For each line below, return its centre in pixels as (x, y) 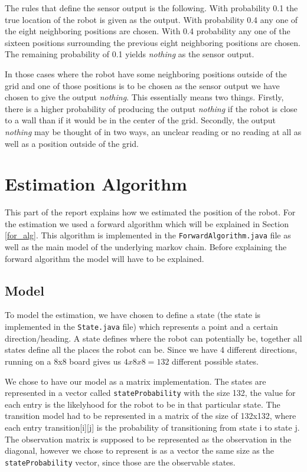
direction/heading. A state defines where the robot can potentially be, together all (153, 338)
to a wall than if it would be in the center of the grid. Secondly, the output (141, 120)
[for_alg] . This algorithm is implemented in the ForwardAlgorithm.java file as (148, 235)
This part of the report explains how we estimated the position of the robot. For (150, 212)
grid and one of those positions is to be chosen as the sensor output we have (142, 85)
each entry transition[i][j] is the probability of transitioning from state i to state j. (152, 427)
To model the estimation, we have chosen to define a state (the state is (133, 315)
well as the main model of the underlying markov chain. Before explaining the (146, 247)
